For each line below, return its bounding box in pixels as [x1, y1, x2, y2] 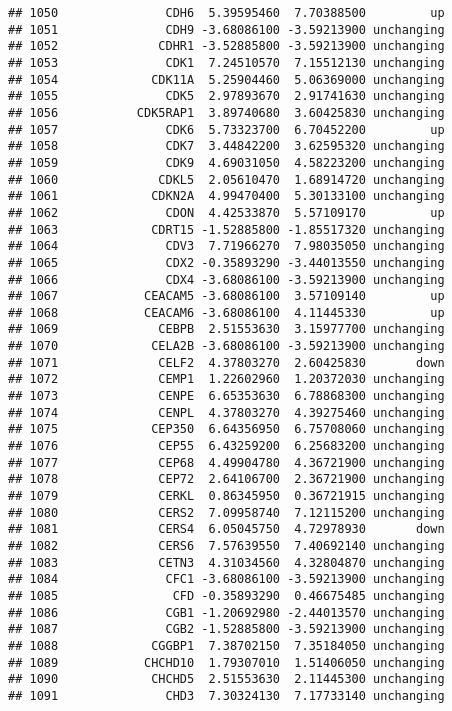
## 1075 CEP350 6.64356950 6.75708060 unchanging [8, 422, 445, 437]
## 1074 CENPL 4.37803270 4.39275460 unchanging [8, 405, 445, 420]
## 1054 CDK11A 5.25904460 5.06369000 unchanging [8, 72, 445, 87]
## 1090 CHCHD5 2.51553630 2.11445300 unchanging [8, 672, 445, 687]
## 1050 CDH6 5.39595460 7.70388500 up [8, 6, 445, 20]
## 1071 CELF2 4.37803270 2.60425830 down [8, 355, 445, 370]
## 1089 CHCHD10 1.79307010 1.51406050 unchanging [8, 655, 445, 670]
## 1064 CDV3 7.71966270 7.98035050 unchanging [8, 239, 445, 254]
